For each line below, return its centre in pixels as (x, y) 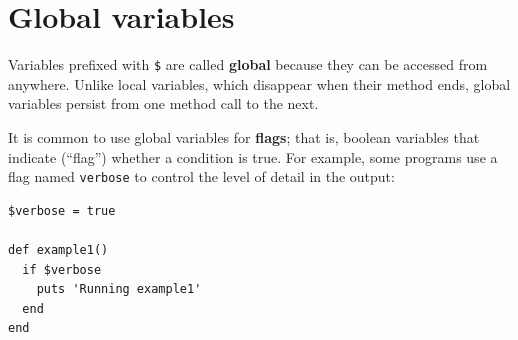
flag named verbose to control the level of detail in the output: (201, 176)
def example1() (58, 250)
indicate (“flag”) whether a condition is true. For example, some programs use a (253, 156)
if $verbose (62, 269)
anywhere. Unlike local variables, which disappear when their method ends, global (259, 83)
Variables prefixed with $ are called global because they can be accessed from (248, 64)
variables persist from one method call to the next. (163, 103)
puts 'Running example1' (119, 289)
